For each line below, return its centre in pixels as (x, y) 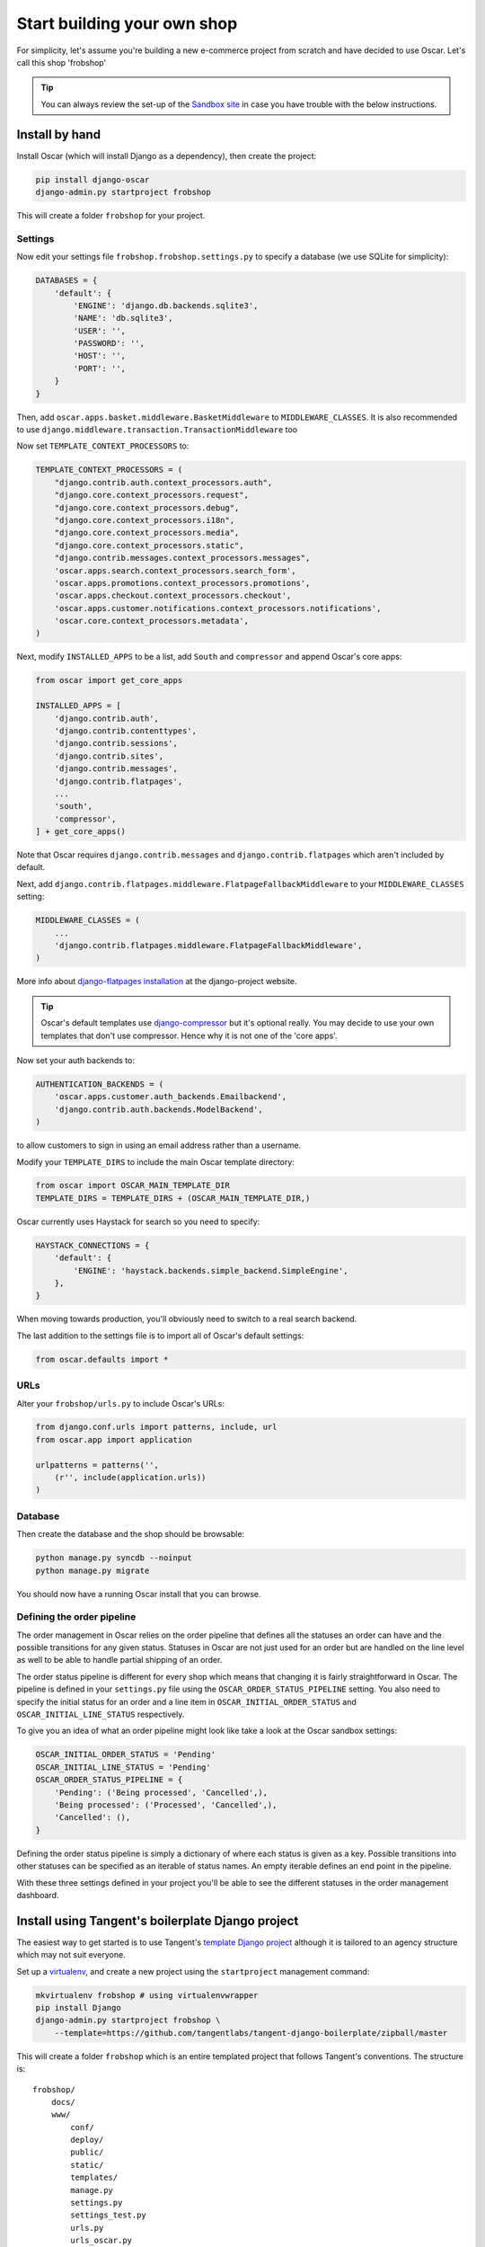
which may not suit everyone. (71, 1955)
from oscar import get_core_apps (109, 680)
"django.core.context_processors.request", (151, 495)
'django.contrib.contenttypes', (126, 731)
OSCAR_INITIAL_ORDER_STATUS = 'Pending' (125, 1754)
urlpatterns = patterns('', (97, 1465)
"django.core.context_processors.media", (147, 533)
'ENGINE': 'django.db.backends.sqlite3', (166, 305)
